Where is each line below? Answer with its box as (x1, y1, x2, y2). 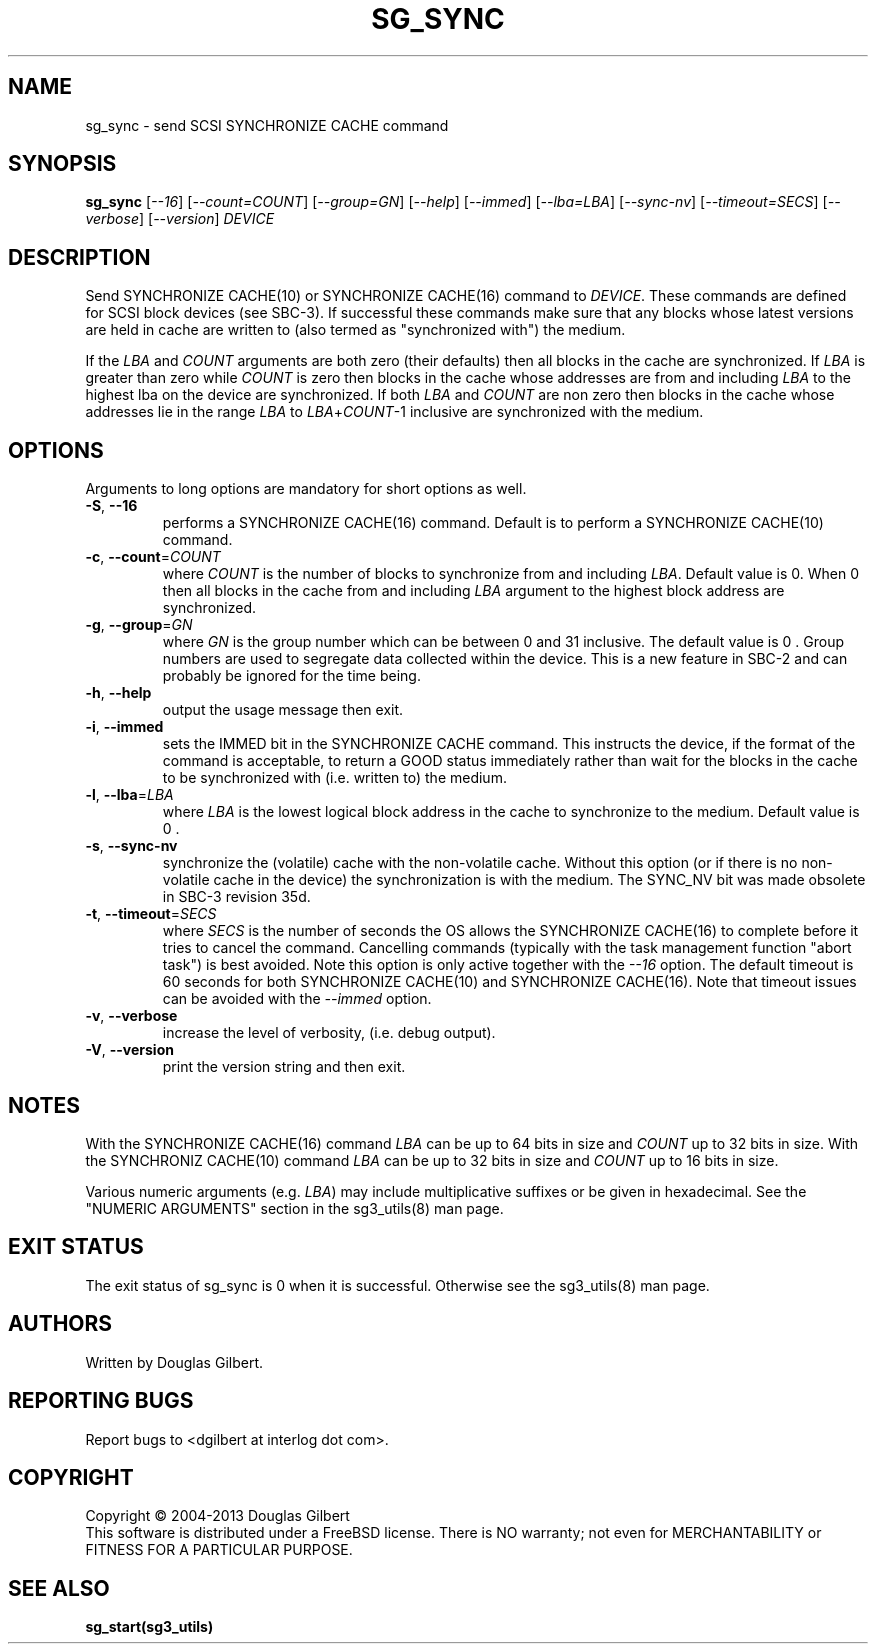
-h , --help (85, 684, 152, 702)
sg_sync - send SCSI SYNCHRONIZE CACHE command (85, 116, 449, 134)
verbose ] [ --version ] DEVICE (85, 210, 275, 228)
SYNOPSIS (8, 151, 117, 177)
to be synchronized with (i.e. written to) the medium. (162, 769, 507, 787)
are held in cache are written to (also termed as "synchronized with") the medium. (85, 321, 626, 339)
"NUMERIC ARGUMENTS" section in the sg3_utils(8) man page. (85, 1199, 504, 1217)
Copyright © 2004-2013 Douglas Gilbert (85, 1507, 350, 1525)
